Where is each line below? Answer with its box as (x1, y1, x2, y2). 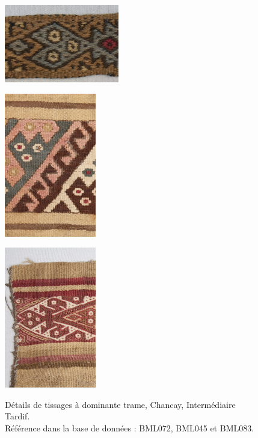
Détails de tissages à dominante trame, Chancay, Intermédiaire (5, 398, 236, 410)
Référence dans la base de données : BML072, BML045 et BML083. (5, 421, 254, 434)
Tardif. (5, 410, 30, 422)
